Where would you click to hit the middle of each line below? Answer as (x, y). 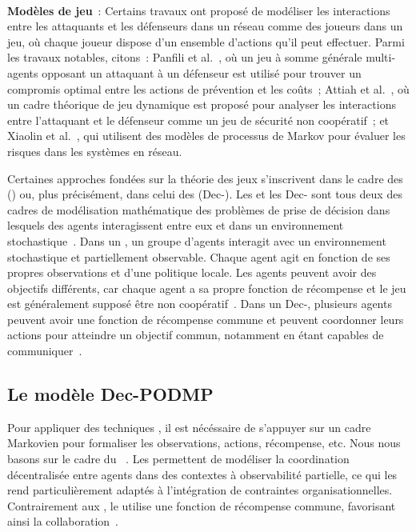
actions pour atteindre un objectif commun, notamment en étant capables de (196, 335)
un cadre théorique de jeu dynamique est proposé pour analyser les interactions (202, 104)
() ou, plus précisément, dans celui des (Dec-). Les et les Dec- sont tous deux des (205, 194)
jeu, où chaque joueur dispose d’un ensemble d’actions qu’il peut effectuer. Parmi (206, 41)
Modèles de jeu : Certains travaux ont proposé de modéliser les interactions (199, 10)
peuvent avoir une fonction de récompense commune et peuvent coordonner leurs (206, 319)
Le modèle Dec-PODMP (110, 394)
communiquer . (45, 351)
